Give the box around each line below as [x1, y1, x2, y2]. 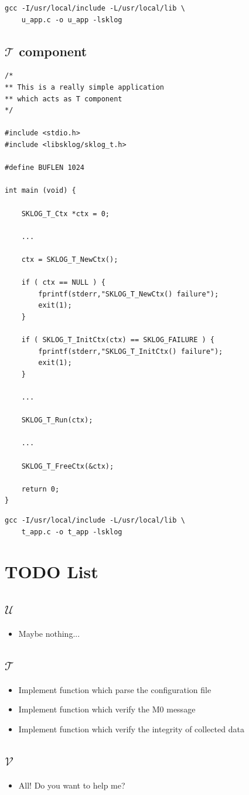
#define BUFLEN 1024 [5, 163, 85, 172]
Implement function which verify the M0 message [18, 703, 196, 715]
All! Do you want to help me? [18, 779, 125, 791]
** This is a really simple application [5, 83, 165, 91]
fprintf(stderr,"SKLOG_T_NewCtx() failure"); [38, 289, 219, 298]
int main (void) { [5, 186, 76, 195]
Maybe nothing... [18, 627, 80, 639]
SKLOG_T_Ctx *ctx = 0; [21, 209, 110, 218]
